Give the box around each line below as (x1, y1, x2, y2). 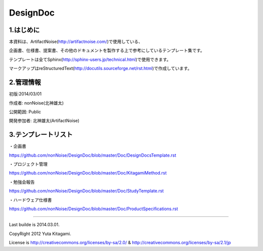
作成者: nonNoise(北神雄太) (9, 100, 64, 106)
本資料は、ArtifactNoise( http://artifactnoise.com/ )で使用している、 (9, 39, 143, 45)
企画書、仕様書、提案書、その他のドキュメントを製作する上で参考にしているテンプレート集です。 (9, 48, 205, 54)
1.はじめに (9, 26, 40, 34)
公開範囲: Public (9, 108, 41, 114)
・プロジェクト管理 (9, 161, 48, 167)
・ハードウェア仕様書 (9, 197, 52, 203)
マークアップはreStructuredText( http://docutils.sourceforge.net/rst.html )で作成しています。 (9, 66, 192, 72)
